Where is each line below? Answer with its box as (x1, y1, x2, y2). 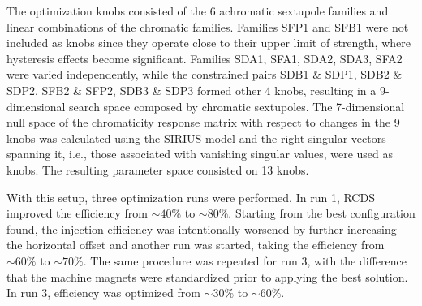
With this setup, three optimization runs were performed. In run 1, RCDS (6, 188, 375, 205)
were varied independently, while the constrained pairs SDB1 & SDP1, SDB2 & (6, 66, 403, 83)
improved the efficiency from (6, 205, 148, 222)
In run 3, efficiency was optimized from (6, 284, 200, 301)
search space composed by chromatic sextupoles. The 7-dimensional (69, 97, 405, 114)
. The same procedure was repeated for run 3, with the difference (83, 252, 407, 269)
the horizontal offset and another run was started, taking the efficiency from (6, 236, 385, 253)
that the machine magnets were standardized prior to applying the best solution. (6, 268, 408, 285)
